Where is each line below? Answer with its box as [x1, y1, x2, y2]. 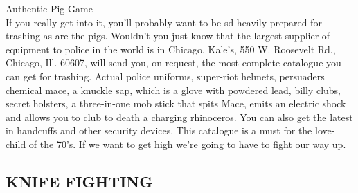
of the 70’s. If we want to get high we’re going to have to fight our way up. [28, 136, 346, 151]
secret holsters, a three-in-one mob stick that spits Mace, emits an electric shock [6, 96, 346, 111]
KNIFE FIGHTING [6, 170, 153, 192]
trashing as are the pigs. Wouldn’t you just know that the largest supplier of [6, 28, 330, 43]
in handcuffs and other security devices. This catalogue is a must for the [6, 123, 312, 138]
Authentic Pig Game [6, 1, 93, 15]
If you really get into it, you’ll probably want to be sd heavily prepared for [6, 15, 322, 29]
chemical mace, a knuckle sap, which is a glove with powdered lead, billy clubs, [6, 82, 341, 97]
